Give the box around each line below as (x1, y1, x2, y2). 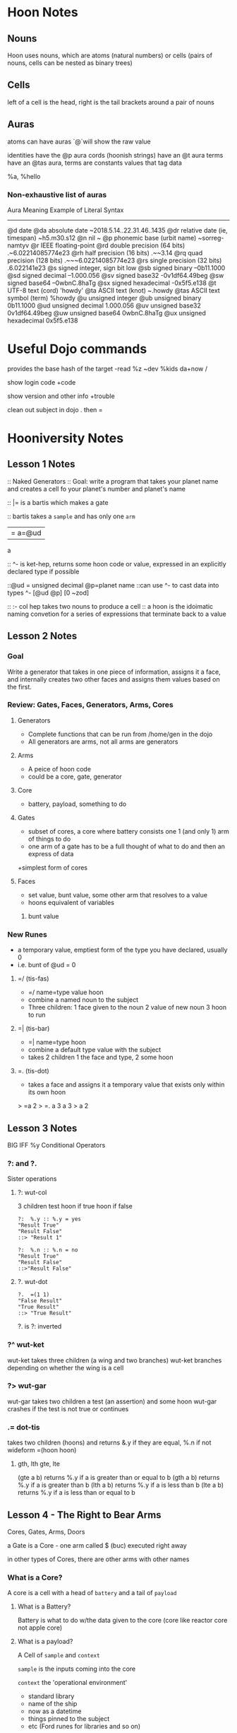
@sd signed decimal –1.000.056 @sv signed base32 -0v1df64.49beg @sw (7, 271, 224, 279)
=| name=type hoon (28, 1038, 87, 1046)
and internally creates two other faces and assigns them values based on (7, 675, 220, 683)
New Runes (7, 929, 47, 939)
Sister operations (7, 1174, 57, 1183)
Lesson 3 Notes (7, 1122, 78, 1134)
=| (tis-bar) (17, 1025, 50, 1033)
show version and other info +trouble (7, 392, 115, 400)
